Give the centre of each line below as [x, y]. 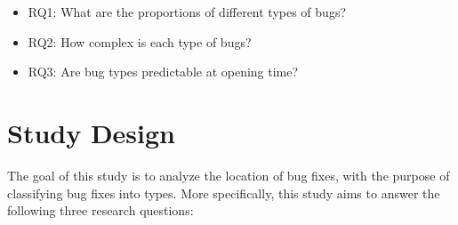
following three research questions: [100, 210]
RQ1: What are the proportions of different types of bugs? [187, 12]
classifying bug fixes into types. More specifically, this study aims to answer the [224, 193]
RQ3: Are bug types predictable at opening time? [163, 72]
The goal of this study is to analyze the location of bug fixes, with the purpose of [229, 175]
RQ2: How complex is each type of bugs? [140, 41]
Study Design [92, 132]
